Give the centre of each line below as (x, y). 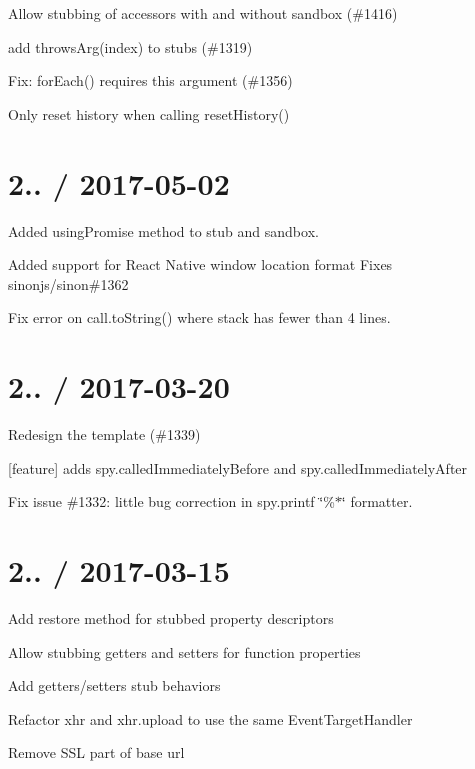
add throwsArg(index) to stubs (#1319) (130, 46)
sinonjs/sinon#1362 (68, 283)
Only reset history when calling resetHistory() (149, 113)
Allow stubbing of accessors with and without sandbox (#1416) (203, 13)
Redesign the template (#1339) (104, 434)
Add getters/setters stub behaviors (114, 685)
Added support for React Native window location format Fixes (200, 264)
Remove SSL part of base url (96, 752)
